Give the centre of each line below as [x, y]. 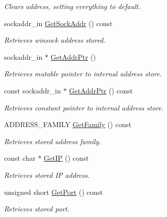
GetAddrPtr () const [101, 90]
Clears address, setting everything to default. [72, 6]
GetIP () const [66, 158]
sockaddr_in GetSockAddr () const [58, 23]
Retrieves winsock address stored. [55, 40]
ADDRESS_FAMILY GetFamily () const [68, 124]
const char [20, 158]
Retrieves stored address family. [53, 141]
